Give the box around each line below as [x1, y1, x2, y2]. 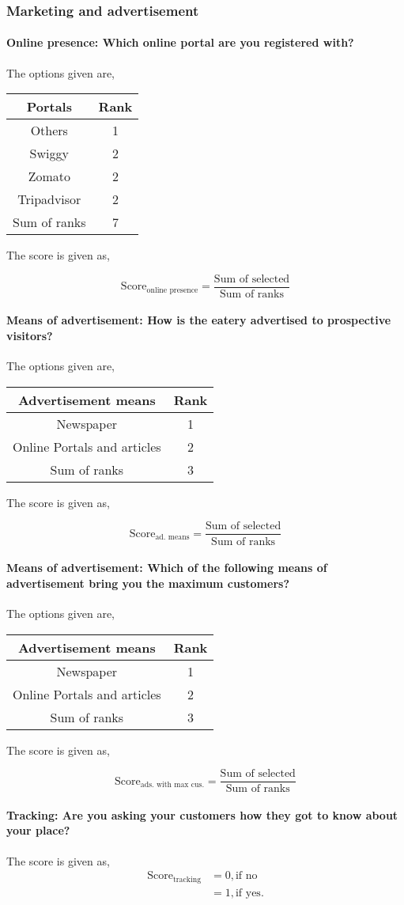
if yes [235, 887, 261, 899]
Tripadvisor [17, 190, 81, 209]
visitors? [6, 328, 53, 344]
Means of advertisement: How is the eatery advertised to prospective [6, 312, 391, 328]
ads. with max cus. [140, 781, 205, 790]
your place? [6, 822, 70, 839]
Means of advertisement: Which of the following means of [6, 559, 327, 576]
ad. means [155, 533, 190, 542]
